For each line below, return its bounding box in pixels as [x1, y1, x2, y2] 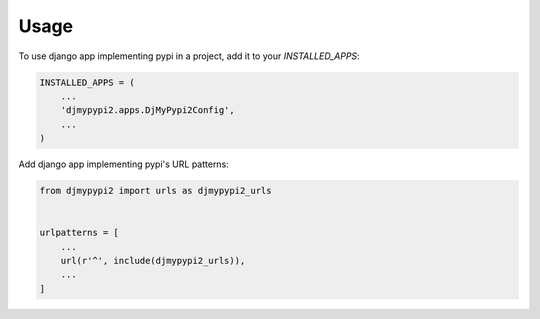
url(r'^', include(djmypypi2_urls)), [60, 255, 246, 267]
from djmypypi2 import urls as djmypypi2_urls [39, 185, 272, 197]
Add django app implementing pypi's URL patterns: [18, 158, 229, 170]
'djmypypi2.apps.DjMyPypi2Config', [60, 105, 235, 116]
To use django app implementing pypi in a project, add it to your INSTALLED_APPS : [18, 50, 360, 62]
